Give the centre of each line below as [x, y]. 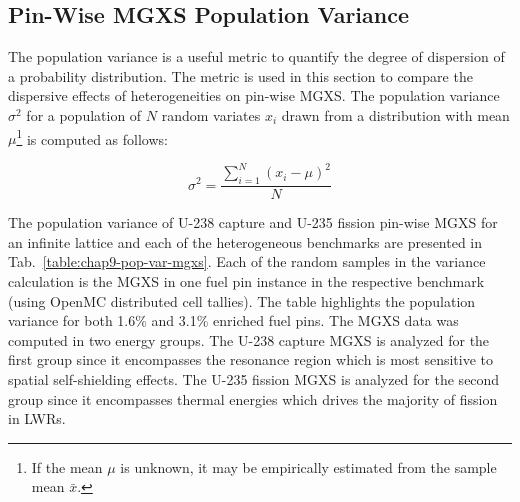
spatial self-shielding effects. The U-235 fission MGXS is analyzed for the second [254, 378]
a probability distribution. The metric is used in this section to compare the [240, 75]
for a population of [84, 114]
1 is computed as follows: [92, 137]
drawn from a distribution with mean [395, 114]
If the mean [67, 466]
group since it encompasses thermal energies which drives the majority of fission [253, 398]
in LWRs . [37, 418]
